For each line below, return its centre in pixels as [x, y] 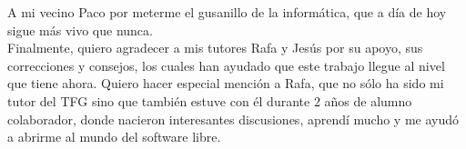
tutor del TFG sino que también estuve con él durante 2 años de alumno [210, 100]
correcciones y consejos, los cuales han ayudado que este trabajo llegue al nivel [226, 65]
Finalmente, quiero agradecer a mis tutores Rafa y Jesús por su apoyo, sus [215, 48]
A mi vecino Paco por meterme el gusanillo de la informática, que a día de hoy [227, 12]
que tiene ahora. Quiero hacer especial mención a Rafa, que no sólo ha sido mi [226, 83]
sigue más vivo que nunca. [80, 30]
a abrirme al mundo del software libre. [114, 137]
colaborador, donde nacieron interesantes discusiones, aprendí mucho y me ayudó [233, 119]
